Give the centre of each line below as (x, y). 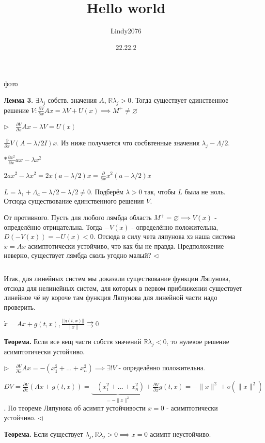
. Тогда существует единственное (180, 100)
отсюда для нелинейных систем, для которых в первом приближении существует (123, 288)
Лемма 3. (19, 100)
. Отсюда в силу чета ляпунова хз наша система (164, 236)
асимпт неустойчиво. (180, 434)
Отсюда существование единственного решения (74, 201)
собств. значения (72, 100)
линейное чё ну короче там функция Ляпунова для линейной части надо (111, 297)
